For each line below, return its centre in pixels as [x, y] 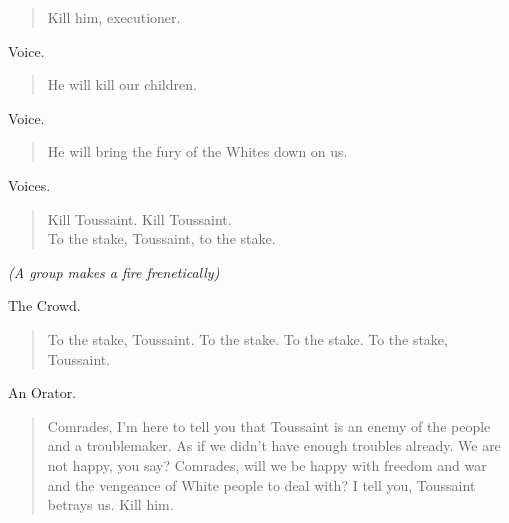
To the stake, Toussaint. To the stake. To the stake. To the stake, [247, 338]
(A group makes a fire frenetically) [114, 271]
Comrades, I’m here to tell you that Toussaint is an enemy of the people [269, 425]
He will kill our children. [122, 84]
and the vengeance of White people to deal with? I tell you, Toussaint [261, 484]
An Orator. [42, 392]
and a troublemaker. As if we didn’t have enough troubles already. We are [274, 445]
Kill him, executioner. [114, 17]
